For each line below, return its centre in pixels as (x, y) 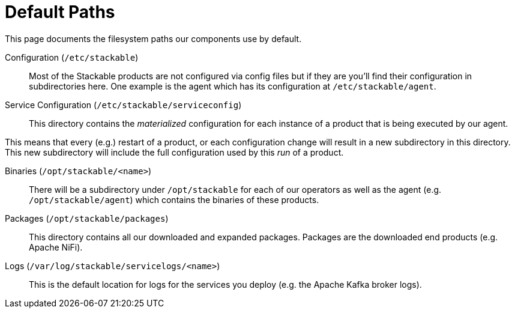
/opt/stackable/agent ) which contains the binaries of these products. (174, 199)
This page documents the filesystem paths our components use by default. (153, 38)
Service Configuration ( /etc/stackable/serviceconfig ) (123, 105)
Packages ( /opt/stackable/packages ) (87, 218)
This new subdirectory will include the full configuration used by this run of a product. (174, 152)
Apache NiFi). (56, 247)
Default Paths (60, 12)
